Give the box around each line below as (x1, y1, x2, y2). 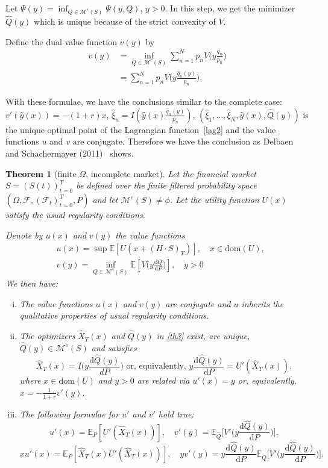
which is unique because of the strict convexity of (34, 15, 216, 28)
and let (92, 193, 118, 205)
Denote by (5, 228, 43, 241)
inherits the (241, 297, 284, 310)
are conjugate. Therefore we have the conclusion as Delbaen (72, 135, 294, 148)
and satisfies (91, 341, 137, 354)
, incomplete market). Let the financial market (86, 167, 256, 179)
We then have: (5, 277, 58, 290)
